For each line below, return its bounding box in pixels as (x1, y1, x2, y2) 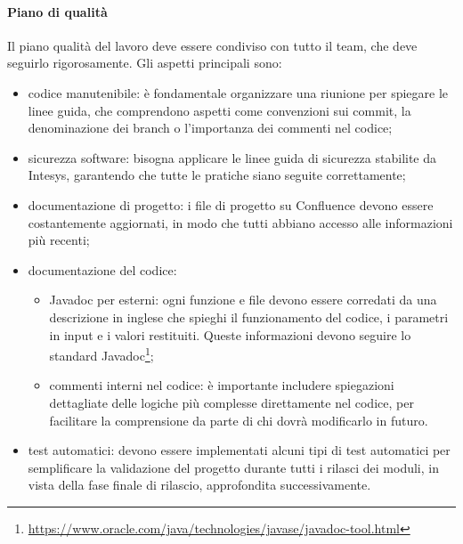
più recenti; (28, 231, 90, 249)
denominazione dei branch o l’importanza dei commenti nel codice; (28, 118, 393, 137)
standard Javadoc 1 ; (49, 344, 154, 364)
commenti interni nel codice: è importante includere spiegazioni (49, 376, 394, 394)
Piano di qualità (7, 2, 108, 20)
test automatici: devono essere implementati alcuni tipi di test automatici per (28, 441, 451, 459)
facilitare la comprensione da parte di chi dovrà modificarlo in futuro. (49, 410, 428, 429)
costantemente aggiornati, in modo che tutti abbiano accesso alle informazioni (28, 213, 453, 231)
